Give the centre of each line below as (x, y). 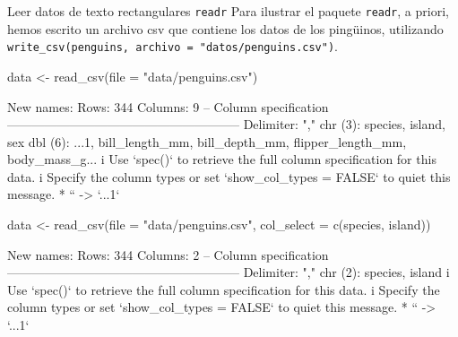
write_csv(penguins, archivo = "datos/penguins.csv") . (173, 46)
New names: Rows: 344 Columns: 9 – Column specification (168, 106)
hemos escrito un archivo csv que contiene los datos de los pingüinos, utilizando (225, 28)
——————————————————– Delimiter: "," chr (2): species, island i (229, 272)
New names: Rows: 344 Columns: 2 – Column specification (168, 254)
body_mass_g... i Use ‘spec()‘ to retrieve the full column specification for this (222, 159)
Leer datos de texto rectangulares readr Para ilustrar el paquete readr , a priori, (228, 11)
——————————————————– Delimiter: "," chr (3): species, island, (226, 124)
